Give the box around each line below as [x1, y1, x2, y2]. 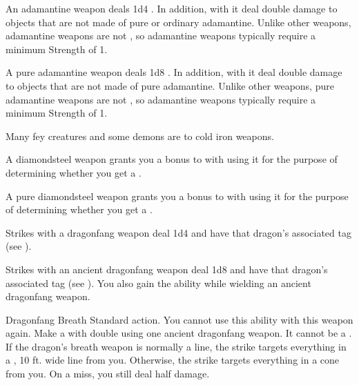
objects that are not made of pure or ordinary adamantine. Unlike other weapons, [6, 14, 351, 29]
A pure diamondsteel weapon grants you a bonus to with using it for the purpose [6, 188, 349, 203]
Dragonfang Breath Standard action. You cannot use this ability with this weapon [6, 312, 353, 326]
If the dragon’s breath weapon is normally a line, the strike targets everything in [6, 339, 347, 353]
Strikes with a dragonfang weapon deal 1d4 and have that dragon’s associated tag [6, 225, 351, 239]
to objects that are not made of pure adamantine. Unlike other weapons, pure [6, 78, 334, 92]
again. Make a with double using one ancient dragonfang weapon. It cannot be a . [6, 326, 352, 340]
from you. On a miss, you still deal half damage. [6, 366, 210, 381]
